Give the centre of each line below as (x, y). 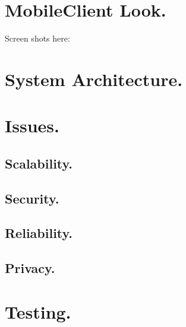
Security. (32, 198)
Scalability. (39, 163)
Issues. (32, 126)
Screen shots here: (37, 38)
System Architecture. (94, 79)
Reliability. (39, 233)
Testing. (38, 311)
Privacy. (30, 268)
